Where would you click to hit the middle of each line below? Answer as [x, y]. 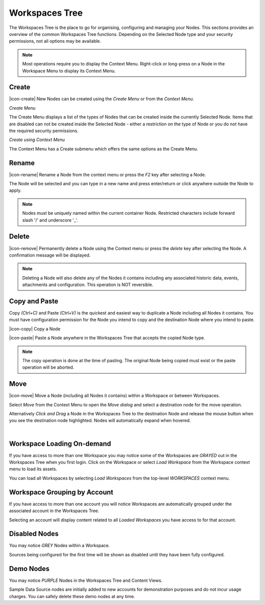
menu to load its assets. [33, 469]
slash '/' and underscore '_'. [50, 220]
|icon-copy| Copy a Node [35, 329]
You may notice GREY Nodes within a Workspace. [59, 546]
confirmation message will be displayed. [50, 255]
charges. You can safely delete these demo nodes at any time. [72, 596]
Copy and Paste [34, 301]
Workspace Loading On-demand [60, 444]
